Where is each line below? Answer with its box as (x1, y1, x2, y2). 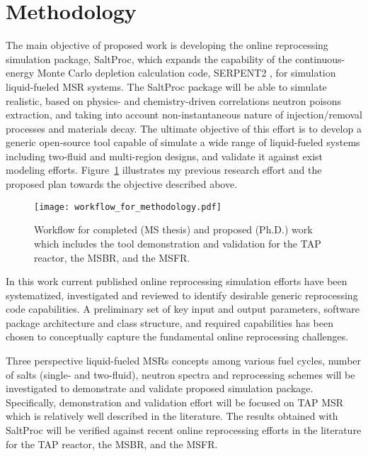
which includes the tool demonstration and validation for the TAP (34, 235, 321, 250)
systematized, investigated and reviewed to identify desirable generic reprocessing (6, 287, 358, 302)
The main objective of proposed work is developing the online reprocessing (6, 38, 328, 52)
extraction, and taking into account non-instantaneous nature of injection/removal (6, 107, 362, 122)
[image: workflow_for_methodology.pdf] (34, 201, 222, 212)
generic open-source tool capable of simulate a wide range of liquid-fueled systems (6, 135, 360, 150)
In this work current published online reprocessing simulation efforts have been (6, 274, 347, 289)
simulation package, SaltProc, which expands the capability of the (6, 51, 292, 66)
